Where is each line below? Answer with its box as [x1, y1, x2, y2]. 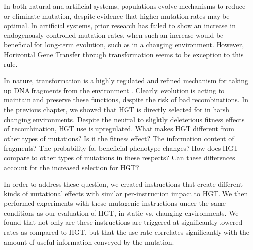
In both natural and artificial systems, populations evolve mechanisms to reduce [4, 1, 246, 11]
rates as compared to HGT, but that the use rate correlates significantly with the [4, 227, 250, 237]
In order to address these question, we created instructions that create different [4, 179, 243, 189]
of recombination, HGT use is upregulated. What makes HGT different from [4, 124, 235, 134]
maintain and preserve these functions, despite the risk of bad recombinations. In [4, 94, 249, 105]
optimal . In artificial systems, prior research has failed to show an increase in [4, 20, 236, 31]
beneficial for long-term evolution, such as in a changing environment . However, [4, 39, 244, 50]
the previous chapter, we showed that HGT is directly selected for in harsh [4, 104, 229, 114]
